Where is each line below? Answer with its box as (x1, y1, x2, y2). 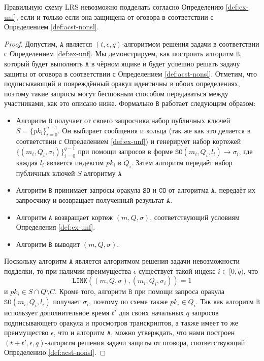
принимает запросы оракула (54, 185, 141, 195)
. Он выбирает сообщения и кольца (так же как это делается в (57, 125, 251, 135)
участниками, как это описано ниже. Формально (4, 98, 153, 109)
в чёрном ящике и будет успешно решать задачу (91, 58, 240, 68)
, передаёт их (214, 185, 256, 195)
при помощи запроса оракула (135, 286, 224, 297)
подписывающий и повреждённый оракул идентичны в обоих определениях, (4, 78, 240, 89)
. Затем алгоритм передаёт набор (131, 157, 233, 167)
